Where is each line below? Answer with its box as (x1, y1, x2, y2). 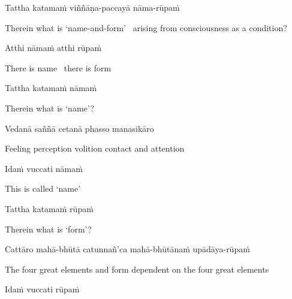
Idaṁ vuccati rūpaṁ (5, 283, 80, 295)
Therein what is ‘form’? (5, 222, 92, 235)
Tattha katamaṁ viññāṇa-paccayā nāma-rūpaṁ (5, 1, 180, 13)
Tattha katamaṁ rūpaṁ (5, 202, 94, 215)
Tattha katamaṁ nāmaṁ (5, 81, 97, 94)
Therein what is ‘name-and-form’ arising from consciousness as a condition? (5, 21, 287, 34)
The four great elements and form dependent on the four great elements (5, 262, 269, 275)
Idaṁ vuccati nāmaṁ (5, 162, 83, 174)
